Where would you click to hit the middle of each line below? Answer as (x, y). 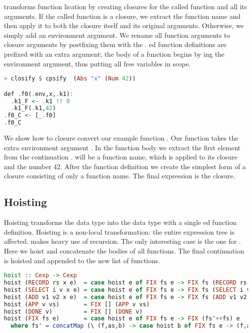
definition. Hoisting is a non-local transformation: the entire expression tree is (119, 231)
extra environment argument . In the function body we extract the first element (122, 147)
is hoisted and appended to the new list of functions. (82, 260)
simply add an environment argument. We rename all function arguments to (117, 35)
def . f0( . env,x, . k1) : (39, 94)
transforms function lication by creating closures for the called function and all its (126, 6)
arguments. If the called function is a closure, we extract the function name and (122, 16)
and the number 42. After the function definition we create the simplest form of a (125, 166)
